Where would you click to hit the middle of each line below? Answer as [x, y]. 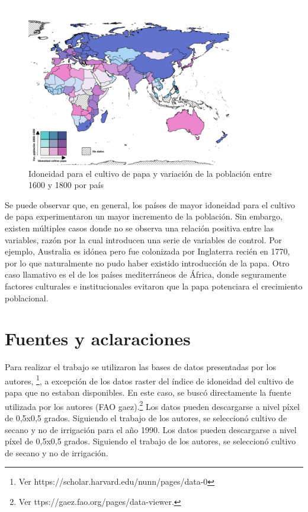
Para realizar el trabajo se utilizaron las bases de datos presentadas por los [141, 367]
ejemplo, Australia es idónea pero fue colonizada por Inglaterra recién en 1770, [147, 251]
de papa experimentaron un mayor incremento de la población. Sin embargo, [144, 216]
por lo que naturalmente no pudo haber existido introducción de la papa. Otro [147, 263]
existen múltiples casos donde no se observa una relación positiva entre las [139, 228]
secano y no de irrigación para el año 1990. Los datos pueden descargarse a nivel [151, 429]
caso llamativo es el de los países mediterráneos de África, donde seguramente [146, 274]
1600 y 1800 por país [66, 185]
